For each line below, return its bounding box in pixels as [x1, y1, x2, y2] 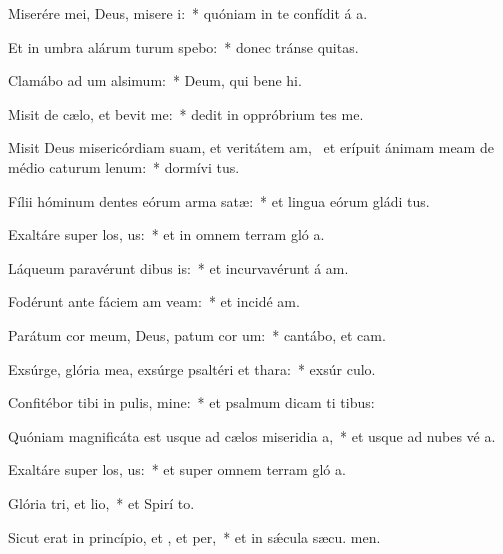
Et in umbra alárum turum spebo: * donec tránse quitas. [8, 36, 359, 57]
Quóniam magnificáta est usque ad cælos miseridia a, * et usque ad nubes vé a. [8, 425, 496, 446]
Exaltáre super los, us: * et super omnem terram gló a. [8, 459, 346, 480]
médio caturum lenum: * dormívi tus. [8, 156, 240, 177]
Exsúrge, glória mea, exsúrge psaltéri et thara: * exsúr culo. [8, 358, 376, 379]
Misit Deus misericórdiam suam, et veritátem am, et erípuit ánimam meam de [8, 137, 494, 158]
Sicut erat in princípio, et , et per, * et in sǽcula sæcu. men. [8, 526, 381, 547]
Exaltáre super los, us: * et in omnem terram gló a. [8, 224, 325, 245]
